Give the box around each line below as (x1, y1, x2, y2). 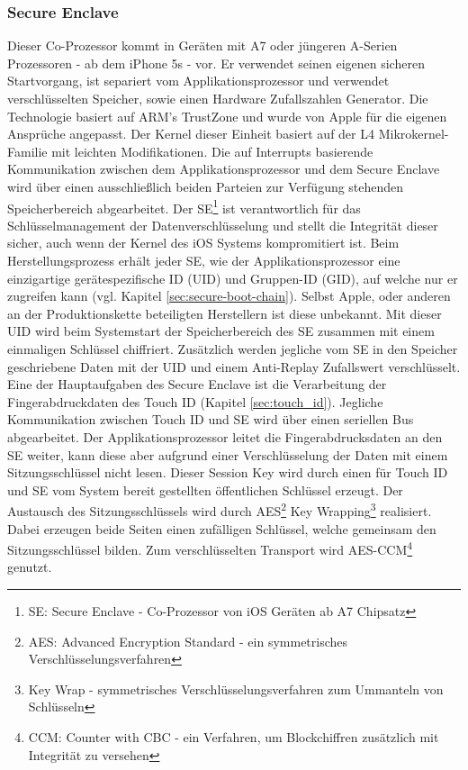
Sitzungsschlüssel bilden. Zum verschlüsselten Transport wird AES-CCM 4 (7, 538, 413, 558)
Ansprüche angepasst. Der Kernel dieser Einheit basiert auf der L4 (7, 124, 374, 143)
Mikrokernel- (378, 124, 449, 143)
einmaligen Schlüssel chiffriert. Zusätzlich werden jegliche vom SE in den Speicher (7, 339, 458, 358)
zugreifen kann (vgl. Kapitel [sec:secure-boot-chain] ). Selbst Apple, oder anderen (7, 286, 451, 305)
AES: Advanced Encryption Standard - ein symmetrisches (28, 631, 348, 650)
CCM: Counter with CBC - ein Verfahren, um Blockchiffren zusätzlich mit (28, 727, 439, 746)
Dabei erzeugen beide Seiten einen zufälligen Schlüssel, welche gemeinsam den (7, 519, 436, 538)
